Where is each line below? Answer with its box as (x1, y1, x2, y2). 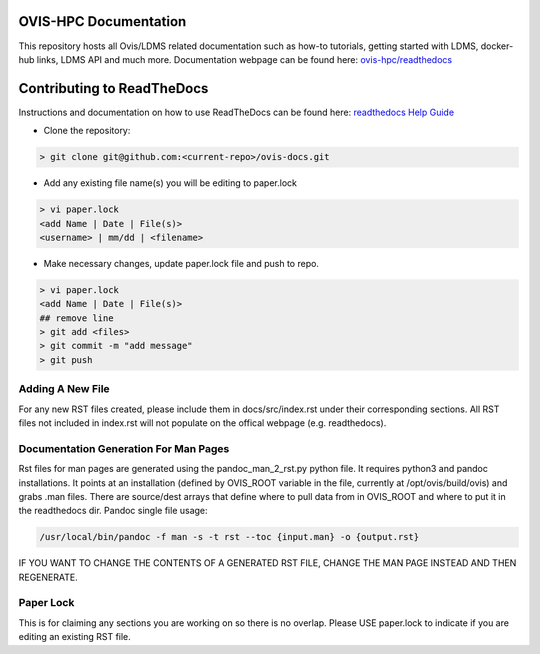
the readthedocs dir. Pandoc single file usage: (18, 505, 209, 517)
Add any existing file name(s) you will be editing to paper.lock (43, 177, 297, 189)
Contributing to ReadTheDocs (18, 80, 209, 97)
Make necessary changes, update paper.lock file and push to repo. (43, 257, 320, 269)
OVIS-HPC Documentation (18, 13, 187, 30)
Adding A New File (18, 382, 110, 396)
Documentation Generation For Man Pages (18, 441, 230, 455)
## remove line (39, 312, 114, 324)
